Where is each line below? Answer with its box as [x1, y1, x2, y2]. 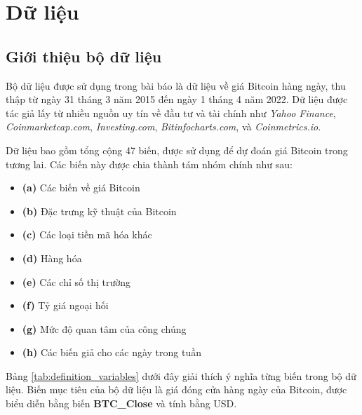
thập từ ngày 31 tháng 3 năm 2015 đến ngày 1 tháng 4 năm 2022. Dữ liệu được [6, 92, 348, 107]
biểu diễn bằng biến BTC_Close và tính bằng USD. [6, 396, 237, 411]
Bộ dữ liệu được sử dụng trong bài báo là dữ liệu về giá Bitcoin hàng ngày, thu [6, 78, 346, 93]
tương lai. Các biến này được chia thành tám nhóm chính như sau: [6, 156, 293, 171]
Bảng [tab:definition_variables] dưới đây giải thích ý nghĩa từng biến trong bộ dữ [6, 368, 356, 383]
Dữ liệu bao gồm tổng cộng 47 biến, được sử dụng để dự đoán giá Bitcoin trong [6, 142, 348, 157]
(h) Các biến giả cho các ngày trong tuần [22, 345, 202, 360]
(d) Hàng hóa [22, 250, 82, 265]
